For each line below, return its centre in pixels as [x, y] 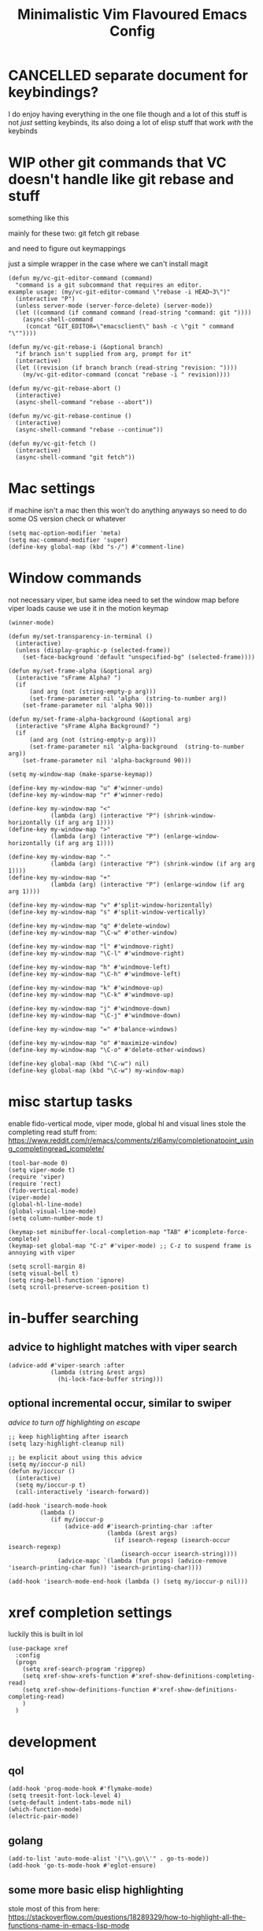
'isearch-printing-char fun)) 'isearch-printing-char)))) [105, 1568]
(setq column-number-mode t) [56, 1218]
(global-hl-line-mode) [45, 1204]
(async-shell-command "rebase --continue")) [89, 430]
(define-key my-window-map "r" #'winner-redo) [86, 795]
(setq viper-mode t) [42, 1170]
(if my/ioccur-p [77, 1519]
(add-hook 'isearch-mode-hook [58, 1506]
